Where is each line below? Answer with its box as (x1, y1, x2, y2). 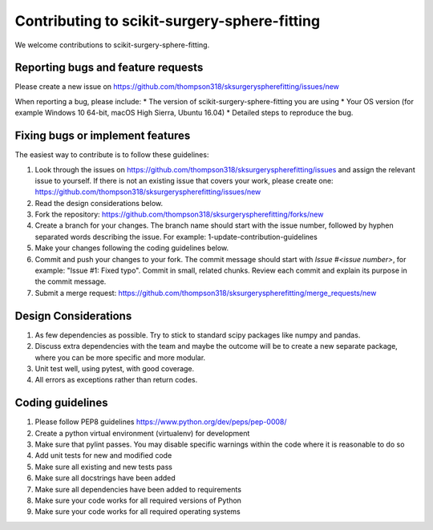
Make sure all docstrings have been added (34, 473, 176, 483)
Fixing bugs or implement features (14, 129, 191, 143)
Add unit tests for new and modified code (34, 451, 172, 460)
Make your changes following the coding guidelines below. (34, 243, 229, 253)
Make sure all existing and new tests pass (34, 462, 172, 471)
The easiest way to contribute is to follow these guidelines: (14, 150, 209, 160)
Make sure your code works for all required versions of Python (34, 496, 242, 505)
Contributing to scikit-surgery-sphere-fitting (14, 12, 321, 30)
